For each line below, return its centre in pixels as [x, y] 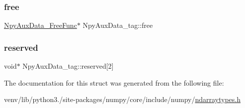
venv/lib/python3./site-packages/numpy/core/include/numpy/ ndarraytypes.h [122, 99]
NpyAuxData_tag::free [118, 25]
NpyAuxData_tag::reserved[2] [68, 66]
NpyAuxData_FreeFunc [41, 25]
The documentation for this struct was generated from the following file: [114, 82]
